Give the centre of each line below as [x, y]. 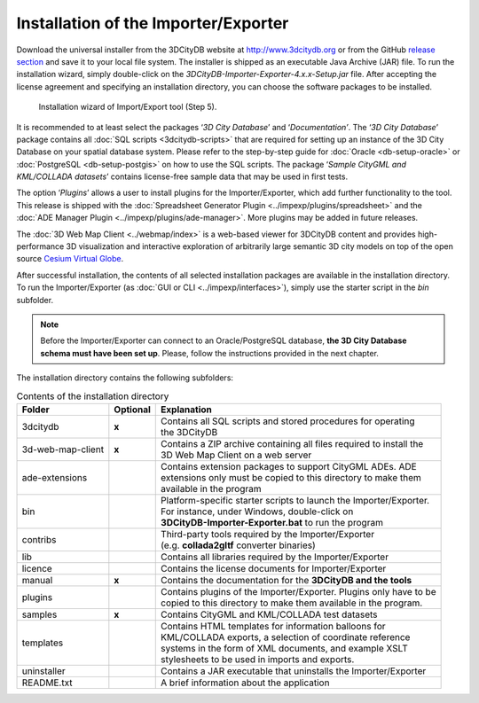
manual [37, 580]
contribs [39, 539]
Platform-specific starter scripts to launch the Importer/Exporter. [295, 500]
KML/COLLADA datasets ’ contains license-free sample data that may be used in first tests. [182, 176]
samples [39, 614]
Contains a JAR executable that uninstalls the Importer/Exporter [294, 671]
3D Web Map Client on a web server [236, 455]
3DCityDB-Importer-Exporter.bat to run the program [272, 522]
